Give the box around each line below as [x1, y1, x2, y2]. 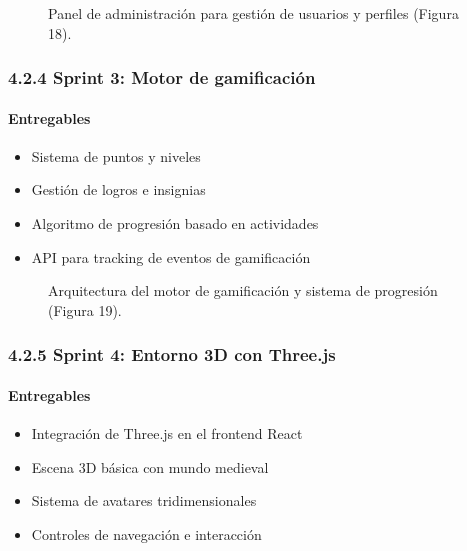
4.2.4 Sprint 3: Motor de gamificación [8, 65, 316, 90]
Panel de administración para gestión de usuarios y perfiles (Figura [48, 3, 459, 23]
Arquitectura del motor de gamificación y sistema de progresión [48, 280, 438, 301]
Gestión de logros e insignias [31, 179, 206, 200]
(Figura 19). [48, 299, 122, 320]
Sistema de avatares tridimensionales [31, 490, 257, 511]
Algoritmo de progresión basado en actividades [31, 213, 319, 234]
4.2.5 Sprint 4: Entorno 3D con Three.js [8, 342, 336, 367]
